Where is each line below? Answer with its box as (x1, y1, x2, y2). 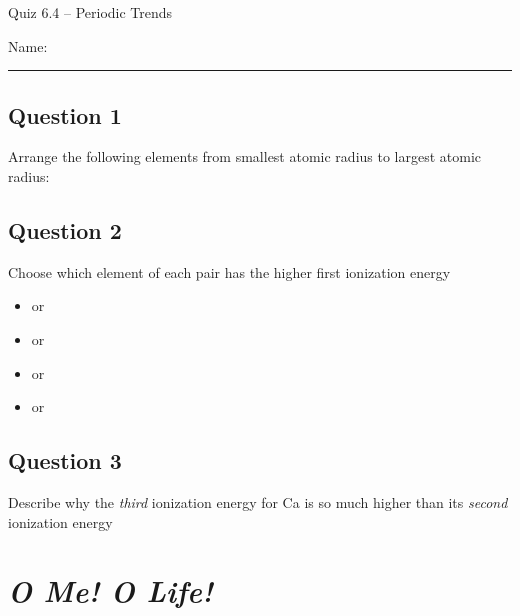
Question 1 (8, 99, 122, 130)
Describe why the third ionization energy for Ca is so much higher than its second (8, 491, 508, 512)
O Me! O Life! (8, 570, 213, 612)
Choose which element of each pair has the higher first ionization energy (8, 261, 451, 282)
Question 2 (8, 214, 122, 245)
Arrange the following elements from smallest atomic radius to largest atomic (8, 146, 482, 167)
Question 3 (8, 445, 122, 476)
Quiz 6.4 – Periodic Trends (8, 2, 173, 22)
